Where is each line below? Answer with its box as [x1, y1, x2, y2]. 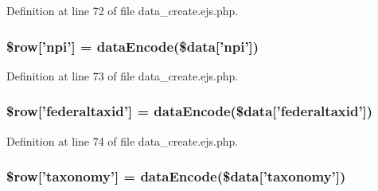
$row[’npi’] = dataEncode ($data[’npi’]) [6, 36, 259, 56]
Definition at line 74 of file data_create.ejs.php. [6, 132, 239, 149]
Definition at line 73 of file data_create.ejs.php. [6, 67, 239, 84]
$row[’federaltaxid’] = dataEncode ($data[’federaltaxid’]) [6, 101, 373, 121]
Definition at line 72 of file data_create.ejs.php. [6, 2, 239, 18]
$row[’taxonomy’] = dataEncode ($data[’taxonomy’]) [6, 166, 346, 186]
